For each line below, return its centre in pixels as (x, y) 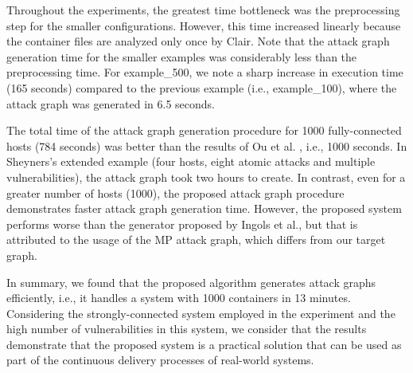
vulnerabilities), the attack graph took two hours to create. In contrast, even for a (206, 177)
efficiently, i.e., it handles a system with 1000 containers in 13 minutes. (179, 298)
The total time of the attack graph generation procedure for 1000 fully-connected (204, 130)
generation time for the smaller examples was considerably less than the (182, 56)
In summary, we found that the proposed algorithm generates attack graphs (191, 282)
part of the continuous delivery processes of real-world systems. (160, 360)
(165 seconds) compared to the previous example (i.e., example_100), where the (202, 87)
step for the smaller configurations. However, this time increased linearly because (204, 25)
